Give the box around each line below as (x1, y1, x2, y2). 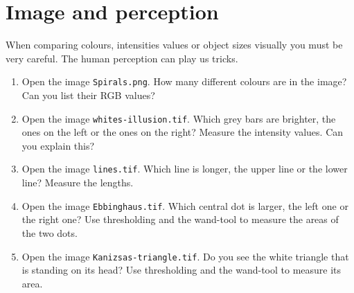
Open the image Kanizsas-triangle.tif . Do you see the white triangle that (21, 249, 349, 263)
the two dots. (21, 225, 78, 240)
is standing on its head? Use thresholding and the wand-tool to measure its (21, 263, 342, 277)
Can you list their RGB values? (21, 87, 155, 102)
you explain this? (21, 138, 95, 152)
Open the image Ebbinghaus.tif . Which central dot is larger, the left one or (21, 198, 348, 213)
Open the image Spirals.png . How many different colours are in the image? (21, 74, 347, 89)
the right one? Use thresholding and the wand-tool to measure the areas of (21, 212, 339, 227)
